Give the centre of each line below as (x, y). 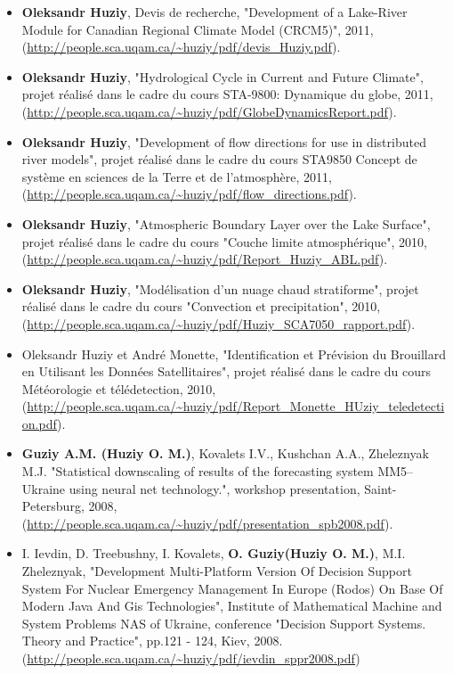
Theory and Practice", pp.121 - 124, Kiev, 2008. (152, 641)
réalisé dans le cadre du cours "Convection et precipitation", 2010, (201, 306)
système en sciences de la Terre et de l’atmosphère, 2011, (177, 176)
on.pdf (40, 423)
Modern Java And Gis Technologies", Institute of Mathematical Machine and (232, 606)
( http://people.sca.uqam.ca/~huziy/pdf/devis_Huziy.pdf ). (181, 47)
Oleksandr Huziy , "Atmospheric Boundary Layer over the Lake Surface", (226, 223)
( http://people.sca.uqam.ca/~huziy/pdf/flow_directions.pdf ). (189, 194)
